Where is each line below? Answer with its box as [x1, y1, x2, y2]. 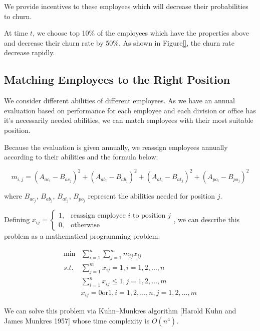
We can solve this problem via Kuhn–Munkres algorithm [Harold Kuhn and [4, 305, 236, 316]
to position [132, 212, 166, 219]
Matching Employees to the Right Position [4, 72, 230, 87]
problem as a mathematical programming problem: [4, 231, 160, 241]
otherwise [71, 221, 100, 229]
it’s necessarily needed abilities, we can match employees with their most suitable [4, 115, 253, 125]
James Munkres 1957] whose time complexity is [4, 315, 150, 325]
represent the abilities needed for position [88, 191, 215, 201]
